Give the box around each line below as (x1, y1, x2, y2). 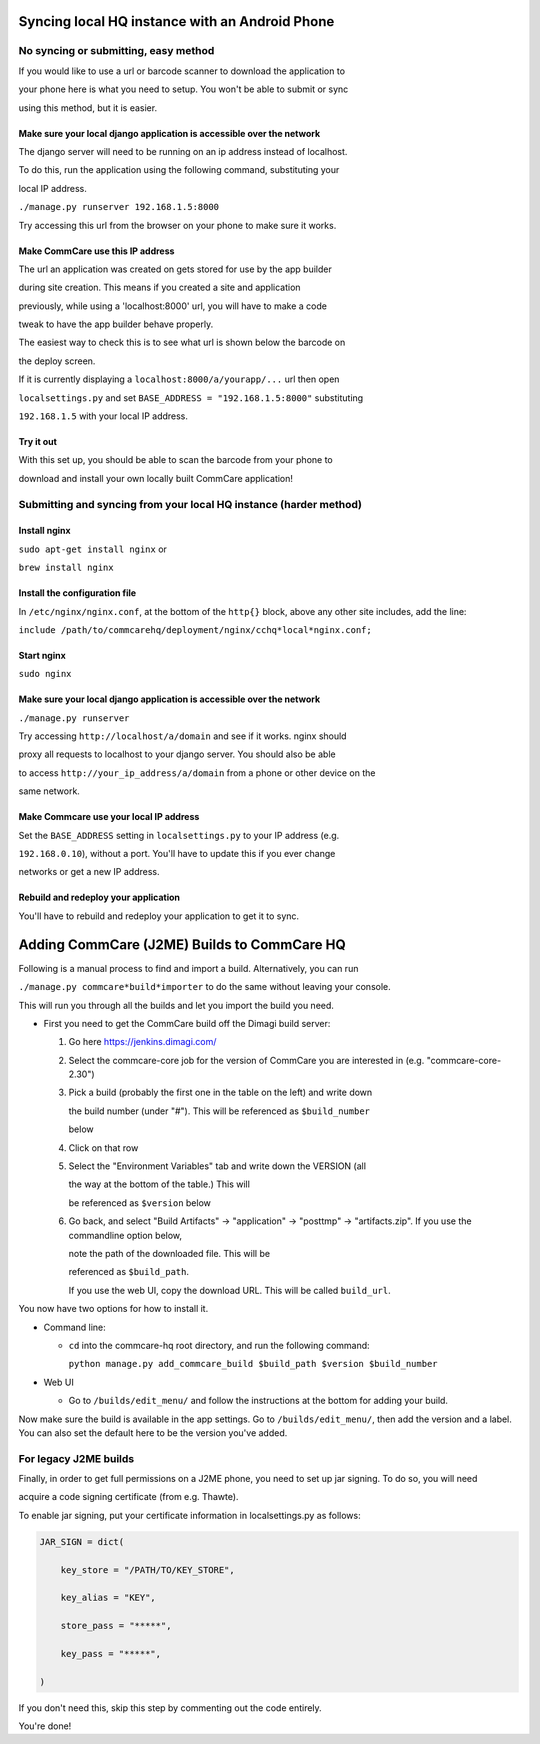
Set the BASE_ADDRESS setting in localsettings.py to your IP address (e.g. (18, 829, 340, 841)
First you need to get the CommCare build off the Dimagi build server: (43, 1017, 331, 1029)
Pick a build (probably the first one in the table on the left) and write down (68, 1086, 373, 1099)
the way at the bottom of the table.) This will (68, 1178, 250, 1190)
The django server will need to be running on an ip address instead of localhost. (18, 145, 348, 157)
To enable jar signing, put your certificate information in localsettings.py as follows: (18, 1509, 361, 1521)
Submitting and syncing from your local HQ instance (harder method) (18, 497, 362, 511)
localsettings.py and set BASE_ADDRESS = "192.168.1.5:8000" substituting (18, 391, 364, 404)
